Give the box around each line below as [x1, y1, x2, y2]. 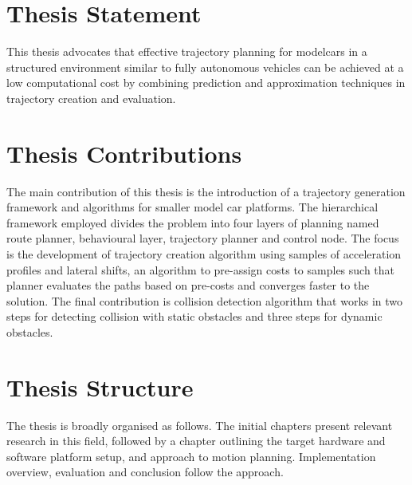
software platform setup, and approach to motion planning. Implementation [6, 448, 376, 464]
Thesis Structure [6, 370, 194, 403]
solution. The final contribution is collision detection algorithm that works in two [6, 292, 403, 309]
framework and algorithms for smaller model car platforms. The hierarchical [6, 199, 379, 215]
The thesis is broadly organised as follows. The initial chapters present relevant [6, 416, 393, 433]
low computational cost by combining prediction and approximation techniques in [6, 74, 406, 91]
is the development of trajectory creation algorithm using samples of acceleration [6, 246, 402, 262]
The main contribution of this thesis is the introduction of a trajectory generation [6, 183, 406, 199]
